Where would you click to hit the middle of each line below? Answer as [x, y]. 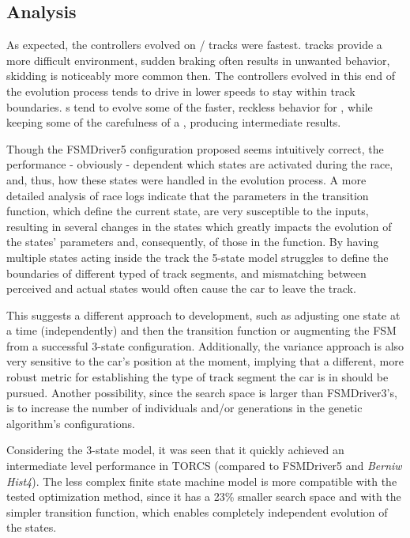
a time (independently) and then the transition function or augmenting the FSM [201, 330]
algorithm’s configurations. [71, 423]
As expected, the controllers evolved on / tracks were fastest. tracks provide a [194, 45]
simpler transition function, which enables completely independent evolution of [197, 511]
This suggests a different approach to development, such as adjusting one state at [203, 314]
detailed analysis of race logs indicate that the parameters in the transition [188, 195]
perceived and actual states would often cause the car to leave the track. [181, 288]
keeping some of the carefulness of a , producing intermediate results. [174, 122]
